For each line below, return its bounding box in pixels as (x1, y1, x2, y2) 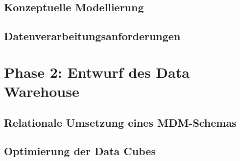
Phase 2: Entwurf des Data (4, 62, 190, 82)
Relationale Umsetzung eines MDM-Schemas (4, 115, 237, 130)
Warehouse (4, 81, 79, 101)
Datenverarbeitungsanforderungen (4, 28, 181, 44)
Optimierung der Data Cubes (4, 143, 156, 159)
